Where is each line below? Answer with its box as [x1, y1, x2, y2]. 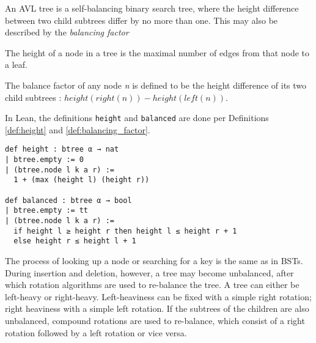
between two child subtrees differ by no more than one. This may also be [5, 13, 278, 26]
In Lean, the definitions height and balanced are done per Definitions [5, 111, 269, 124]
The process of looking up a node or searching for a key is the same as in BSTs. [5, 254, 303, 267]
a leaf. [5, 58, 28, 71]
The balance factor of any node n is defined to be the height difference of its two [5, 78, 307, 91]
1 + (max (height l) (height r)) [13, 175, 150, 185]
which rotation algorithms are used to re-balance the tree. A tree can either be [5, 278, 299, 291]
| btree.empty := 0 [5, 155, 84, 164]
